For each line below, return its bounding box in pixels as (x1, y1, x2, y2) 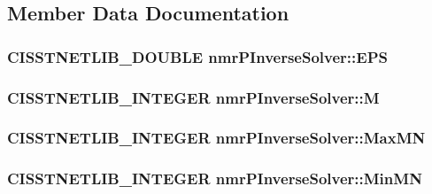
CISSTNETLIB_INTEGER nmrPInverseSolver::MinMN (7, 167, 422, 190)
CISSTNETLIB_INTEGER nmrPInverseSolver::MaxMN (7, 127, 426, 149)
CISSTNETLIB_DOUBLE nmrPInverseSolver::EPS (7, 45, 388, 67)
